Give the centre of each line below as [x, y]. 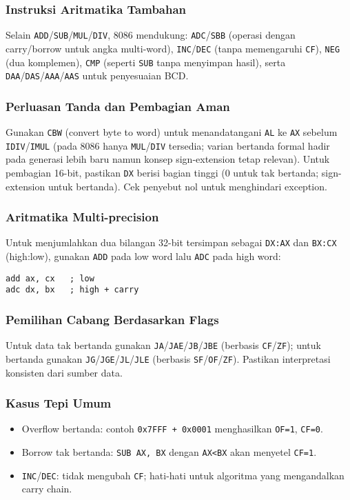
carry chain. [47, 489]
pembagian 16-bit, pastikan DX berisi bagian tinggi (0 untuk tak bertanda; [162, 172]
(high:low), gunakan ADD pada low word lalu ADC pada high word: [143, 256]
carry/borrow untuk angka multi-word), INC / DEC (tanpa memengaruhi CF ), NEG [173, 48]
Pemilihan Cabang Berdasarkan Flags [112, 319]
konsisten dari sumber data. [64, 372]
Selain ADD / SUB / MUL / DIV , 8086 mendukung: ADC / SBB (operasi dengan [151, 35]
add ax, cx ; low [50, 278]
